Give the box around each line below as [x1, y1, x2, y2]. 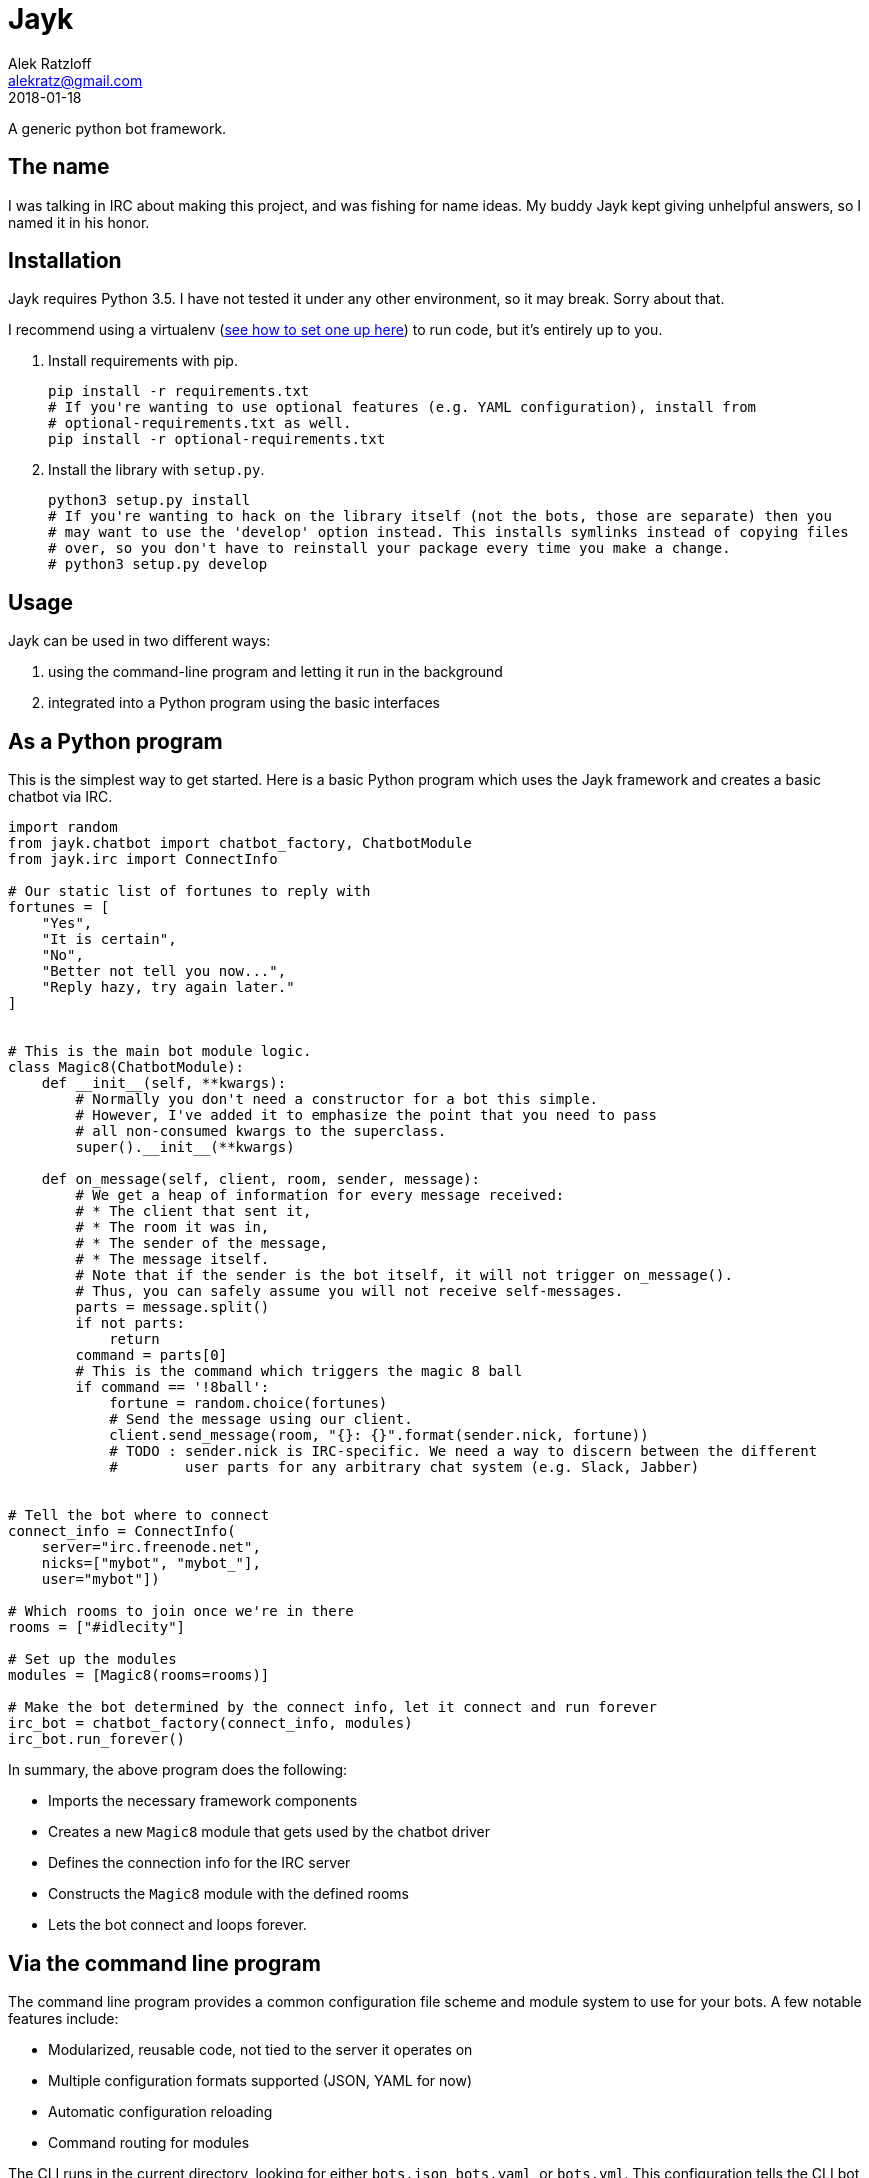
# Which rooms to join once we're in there [8, 1603, 354, 1620]
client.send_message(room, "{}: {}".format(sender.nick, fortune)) [109, 1427, 649, 1444]
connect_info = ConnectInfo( [8, 1523, 236, 1540]
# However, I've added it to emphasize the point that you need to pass [75, 1107, 658, 1124]
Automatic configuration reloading [48, 2102, 273, 2120]
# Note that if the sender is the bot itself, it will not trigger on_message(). [75, 1267, 733, 1284]
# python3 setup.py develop [48, 556, 268, 573]
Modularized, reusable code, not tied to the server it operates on [48, 2040, 473, 2058]
